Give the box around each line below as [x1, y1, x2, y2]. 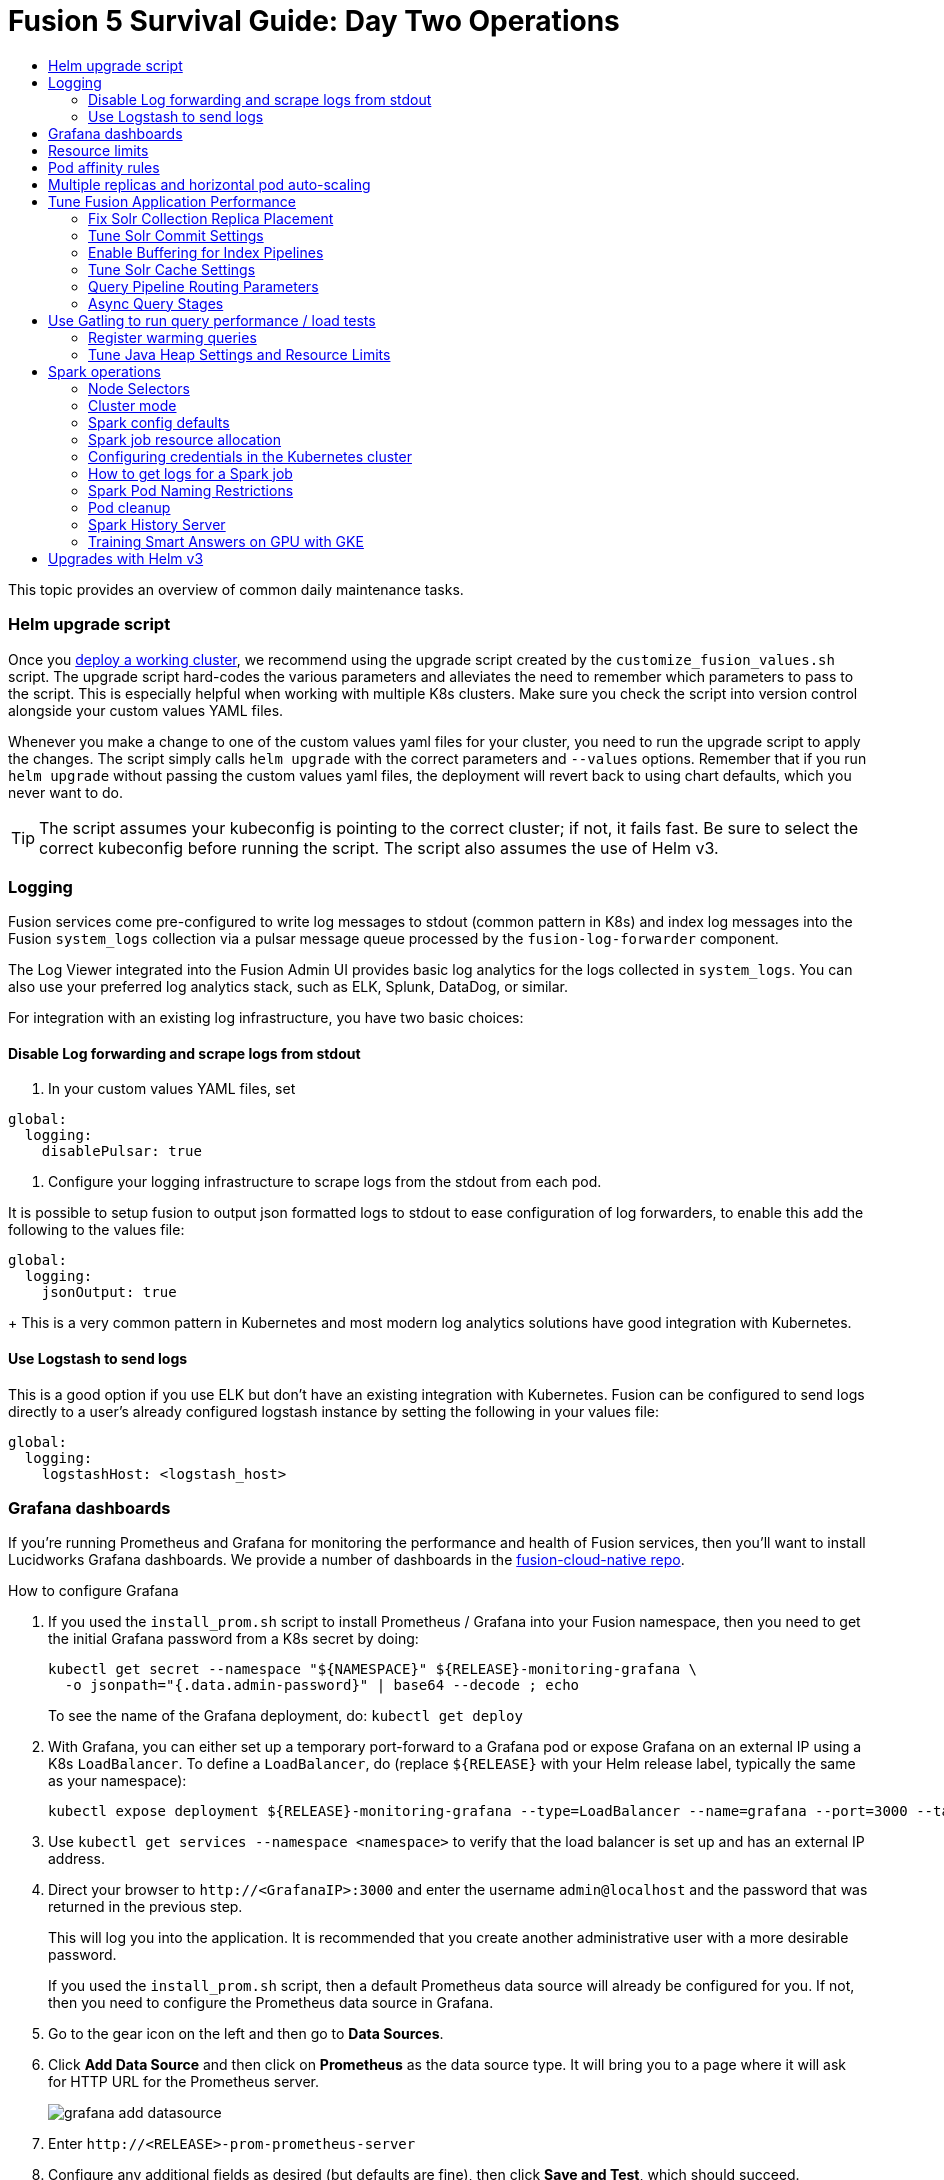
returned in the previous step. [48, 1898, 243, 1916]
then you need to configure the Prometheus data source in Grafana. [48, 1994, 494, 2012]
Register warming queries [88, 328, 257, 346]
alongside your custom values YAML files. [8, 701, 284, 719]
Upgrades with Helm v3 [48, 549, 204, 567]
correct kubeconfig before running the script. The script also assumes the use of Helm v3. [39, 837, 719, 858]
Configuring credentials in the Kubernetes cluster [88, 447, 412, 465]
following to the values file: [8, 1221, 185, 1239]
